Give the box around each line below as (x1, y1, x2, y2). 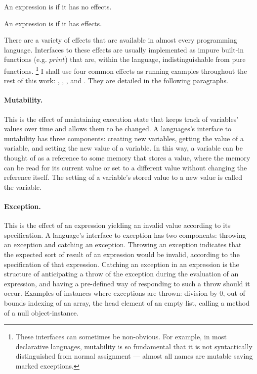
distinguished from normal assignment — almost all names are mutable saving (15, 351, 253, 361)
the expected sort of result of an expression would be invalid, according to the (4, 249, 240, 259)
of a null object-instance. (4, 307, 79, 318)
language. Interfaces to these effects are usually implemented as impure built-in (4, 44, 244, 54)
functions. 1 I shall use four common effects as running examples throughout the (4, 64, 247, 76)
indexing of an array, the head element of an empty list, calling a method (28, 297, 250, 308)
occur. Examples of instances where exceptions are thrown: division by (4, 288, 217, 298)
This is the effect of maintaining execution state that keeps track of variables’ (4, 113, 239, 124)
